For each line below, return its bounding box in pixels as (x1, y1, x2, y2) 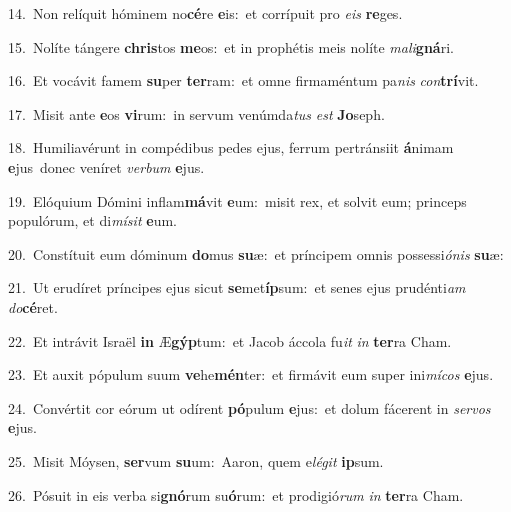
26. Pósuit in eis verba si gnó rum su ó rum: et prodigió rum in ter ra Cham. (8, 484, 464, 505)
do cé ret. (8, 296, 58, 317)
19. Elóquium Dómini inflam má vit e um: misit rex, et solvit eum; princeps (8, 190, 467, 211)
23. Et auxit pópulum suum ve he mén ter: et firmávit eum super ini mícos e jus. (8, 364, 494, 385)
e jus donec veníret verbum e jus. (8, 156, 205, 177)
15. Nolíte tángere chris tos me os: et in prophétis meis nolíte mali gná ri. (8, 36, 454, 57)
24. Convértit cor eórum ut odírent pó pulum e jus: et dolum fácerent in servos (8, 397, 491, 418)
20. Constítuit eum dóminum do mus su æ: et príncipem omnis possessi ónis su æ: (8, 243, 504, 264)
